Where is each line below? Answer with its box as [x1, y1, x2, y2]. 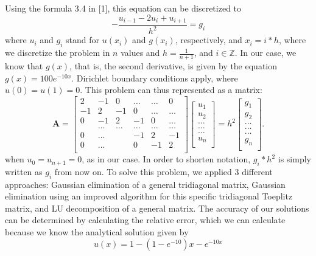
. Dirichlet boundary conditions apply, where [71, 71, 238, 84]
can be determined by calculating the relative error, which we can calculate [5, 213, 286, 226]
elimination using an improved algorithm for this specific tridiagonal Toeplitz [5, 190, 293, 202]
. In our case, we [234, 46, 297, 59]
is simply [278, 153, 311, 165]
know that [5, 60, 43, 72]
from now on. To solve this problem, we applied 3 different [54, 165, 273, 178]
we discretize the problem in [5, 46, 110, 59]
